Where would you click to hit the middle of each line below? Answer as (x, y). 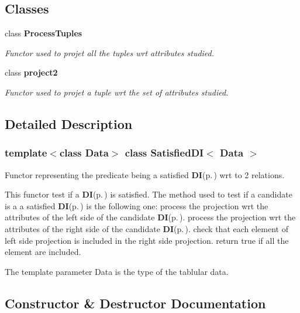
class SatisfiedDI (164, 153)
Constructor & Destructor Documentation (135, 303)
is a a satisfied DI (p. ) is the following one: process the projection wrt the (137, 205)
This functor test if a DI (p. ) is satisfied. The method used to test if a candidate (149, 194)
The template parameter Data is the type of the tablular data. (117, 271)
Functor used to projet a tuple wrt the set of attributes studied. (117, 92)
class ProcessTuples (44, 33)
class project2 (31, 72)
